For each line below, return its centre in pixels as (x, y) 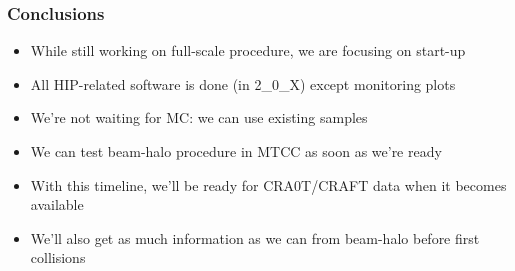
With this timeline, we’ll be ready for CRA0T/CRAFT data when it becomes (268, 184)
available (57, 204)
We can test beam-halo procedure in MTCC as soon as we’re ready (236, 151)
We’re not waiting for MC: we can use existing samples (199, 117)
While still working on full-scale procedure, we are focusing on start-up (248, 50)
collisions (58, 257)
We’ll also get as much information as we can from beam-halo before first (255, 237)
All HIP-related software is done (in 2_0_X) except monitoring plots (243, 83)
